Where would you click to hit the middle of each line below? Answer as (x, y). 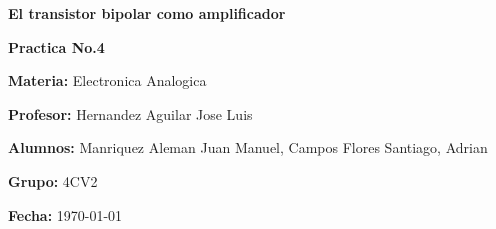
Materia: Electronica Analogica (107, 80)
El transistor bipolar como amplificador (147, 13)
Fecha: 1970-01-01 (65, 214)
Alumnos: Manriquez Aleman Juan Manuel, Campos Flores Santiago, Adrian (248, 147)
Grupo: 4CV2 (53, 180)
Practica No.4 (56, 46)
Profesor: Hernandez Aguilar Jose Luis (130, 113)
